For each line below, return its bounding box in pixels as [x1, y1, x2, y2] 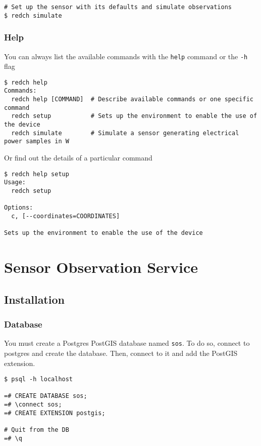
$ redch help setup [4, 170, 69, 178]
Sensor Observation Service [4, 257, 198, 277]
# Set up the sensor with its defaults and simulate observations [4, 4, 232, 11]
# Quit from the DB [4, 426, 69, 434]
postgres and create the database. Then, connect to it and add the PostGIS [4, 347, 238, 358]
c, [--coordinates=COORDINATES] [11, 212, 120, 220]
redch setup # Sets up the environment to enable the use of [11, 112, 257, 120]
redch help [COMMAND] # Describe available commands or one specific [11, 96, 253, 103]
